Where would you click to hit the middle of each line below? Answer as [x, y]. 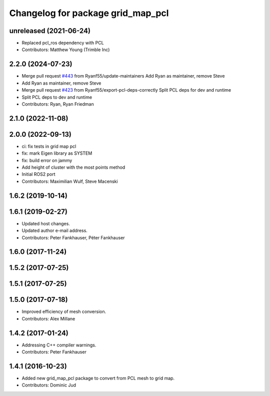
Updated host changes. [46, 223]
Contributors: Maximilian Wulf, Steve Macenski [70, 181]
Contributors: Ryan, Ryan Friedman [58, 104]
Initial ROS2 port [38, 174]
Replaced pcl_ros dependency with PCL [63, 43]
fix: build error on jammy [47, 160]
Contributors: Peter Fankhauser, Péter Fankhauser [73, 237]
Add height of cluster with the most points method [73, 167]
